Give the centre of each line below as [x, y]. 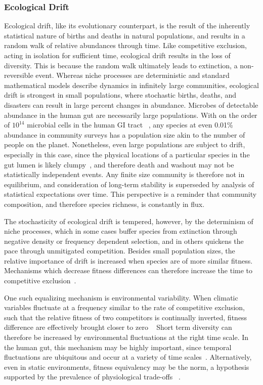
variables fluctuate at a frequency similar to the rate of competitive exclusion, [124, 307]
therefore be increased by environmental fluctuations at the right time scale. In [126, 337]
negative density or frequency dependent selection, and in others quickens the [124, 241]
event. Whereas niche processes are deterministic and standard [133, 75]
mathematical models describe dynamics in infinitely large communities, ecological [131, 85]
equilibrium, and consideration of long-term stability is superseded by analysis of [129, 184]
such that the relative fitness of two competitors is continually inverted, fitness [126, 317]
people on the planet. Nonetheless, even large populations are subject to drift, [125, 144]
